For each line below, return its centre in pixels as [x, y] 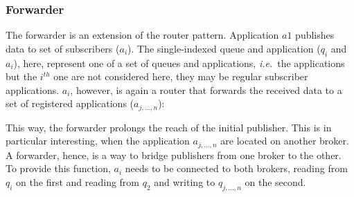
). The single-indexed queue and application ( [224, 48]
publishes [315, 35]
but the [21, 76]
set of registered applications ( [70, 103]
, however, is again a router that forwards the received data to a [206, 90]
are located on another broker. [285, 141]
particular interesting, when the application [98, 141]
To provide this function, [58, 168]
